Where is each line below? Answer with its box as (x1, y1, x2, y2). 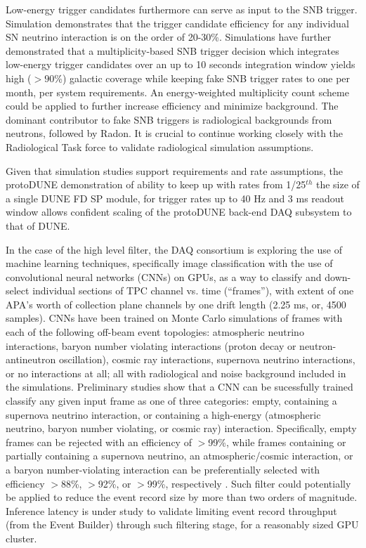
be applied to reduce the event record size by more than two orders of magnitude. (6, 490, 358, 504)
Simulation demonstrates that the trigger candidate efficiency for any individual (6, 15, 349, 30)
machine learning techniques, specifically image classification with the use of (6, 256, 333, 270)
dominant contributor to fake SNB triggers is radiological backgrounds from (6, 112, 332, 126)
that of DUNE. (6, 218, 70, 233)
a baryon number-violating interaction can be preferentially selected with (6, 462, 320, 476)
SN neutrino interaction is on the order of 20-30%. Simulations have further (6, 30, 332, 44)
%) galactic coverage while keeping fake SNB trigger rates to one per (54, 70, 351, 85)
